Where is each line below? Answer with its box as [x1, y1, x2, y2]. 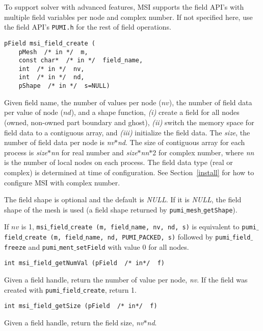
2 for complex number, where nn [152, 147, 254, 157]
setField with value [76, 241, 140, 252]
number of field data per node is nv [4, 137, 114, 148]
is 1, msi [21, 221, 47, 232]
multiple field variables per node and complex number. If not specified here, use [4, 11, 253, 22]
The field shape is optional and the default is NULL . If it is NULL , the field [4, 194, 242, 205]
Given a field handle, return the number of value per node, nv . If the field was [4, 274, 248, 285]
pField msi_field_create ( [4, 39, 95, 47]
